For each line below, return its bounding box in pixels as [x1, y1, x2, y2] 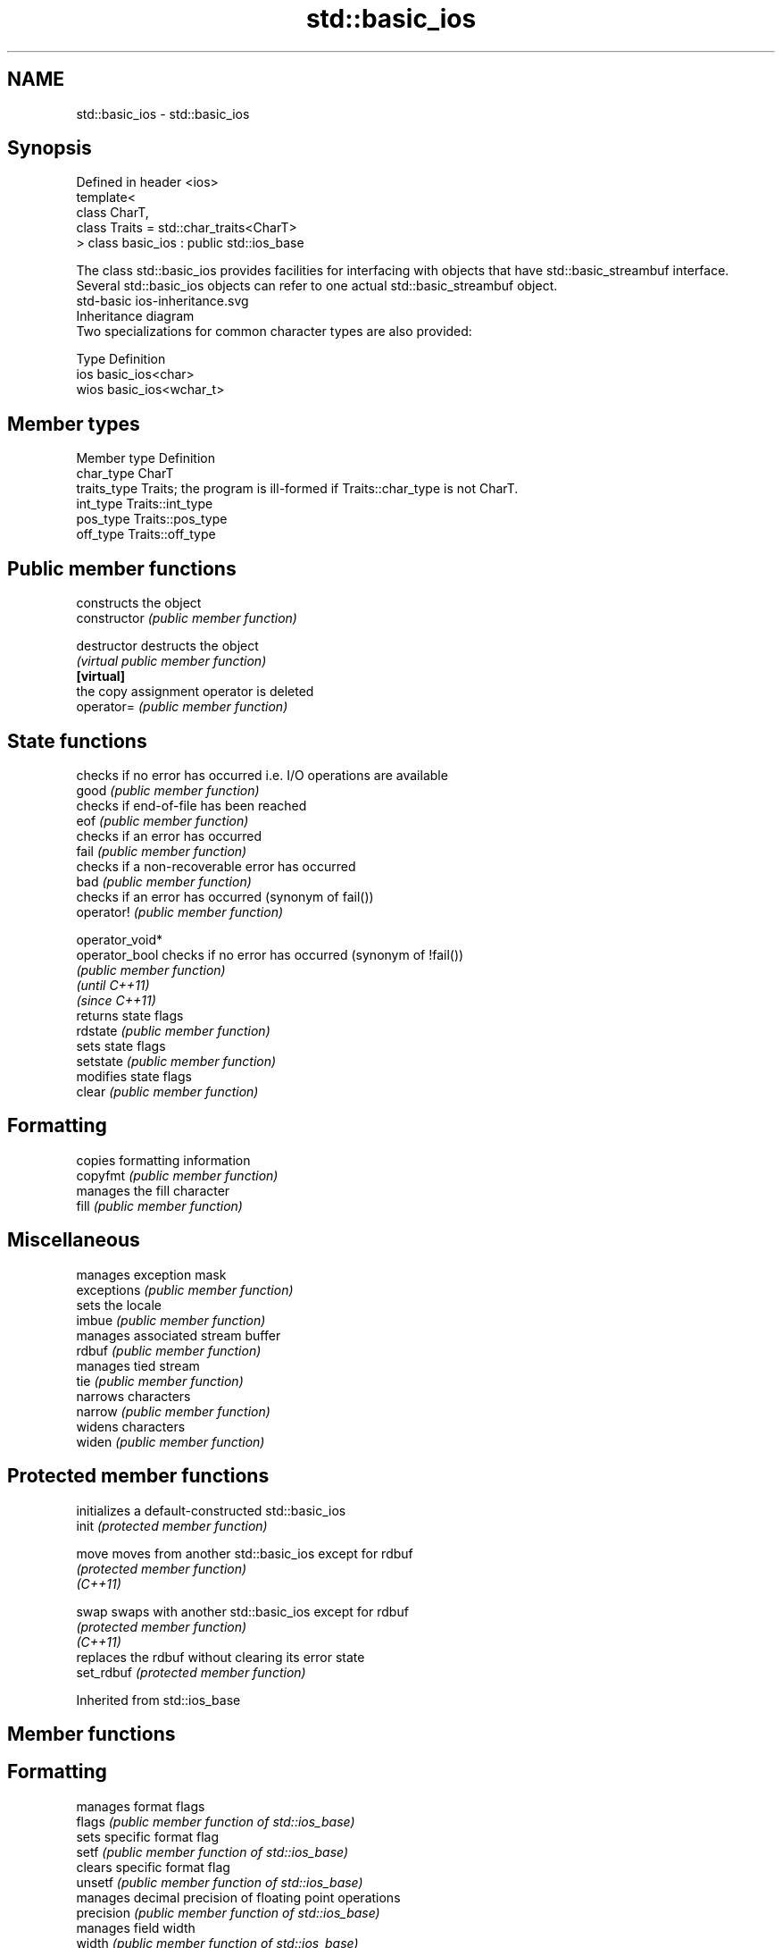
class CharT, [76, 205, 149, 221]
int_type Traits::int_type [76, 496, 213, 512]
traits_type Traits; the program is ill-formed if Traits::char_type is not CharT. [76, 481, 519, 497]
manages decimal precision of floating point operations [76, 1889, 401, 1905]
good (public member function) [76, 782, 260, 798]
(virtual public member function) [76, 653, 267, 669]
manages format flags [76, 1798, 205, 1814]
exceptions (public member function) [76, 1281, 294, 1297]
